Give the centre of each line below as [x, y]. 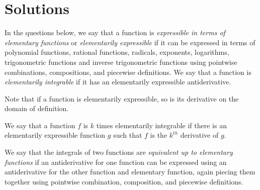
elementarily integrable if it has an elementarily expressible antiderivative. [118, 82]
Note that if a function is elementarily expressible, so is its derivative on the [122, 98]
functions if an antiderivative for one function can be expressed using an [116, 162]
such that [128, 135]
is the [159, 135]
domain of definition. [37, 108]
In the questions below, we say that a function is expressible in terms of [115, 32]
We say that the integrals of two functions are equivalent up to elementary [119, 152]
